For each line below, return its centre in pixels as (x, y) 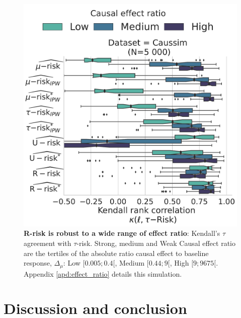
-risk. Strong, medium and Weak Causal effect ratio (156, 243)
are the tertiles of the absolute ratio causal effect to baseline (116, 253)
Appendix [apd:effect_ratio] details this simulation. (103, 273)
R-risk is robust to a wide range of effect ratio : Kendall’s (122, 233)
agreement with (48, 243)
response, (38, 263)
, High (179, 263)
